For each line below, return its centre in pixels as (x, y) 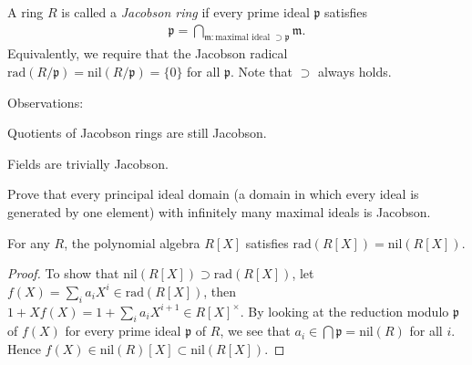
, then (220, 291)
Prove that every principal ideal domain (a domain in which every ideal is (213, 194)
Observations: (46, 102)
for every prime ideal (123, 331)
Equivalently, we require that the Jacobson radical (148, 53)
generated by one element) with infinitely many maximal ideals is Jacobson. (219, 211)
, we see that (255, 331)
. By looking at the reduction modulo (344, 311)
